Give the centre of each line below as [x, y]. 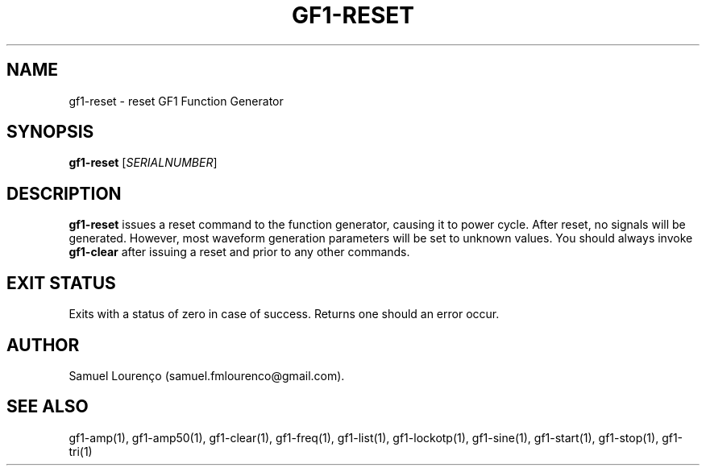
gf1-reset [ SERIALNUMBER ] [143, 163]
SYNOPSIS [50, 132]
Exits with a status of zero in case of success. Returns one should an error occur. [284, 314]
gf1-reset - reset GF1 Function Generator [176, 101]
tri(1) [81, 451]
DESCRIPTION [64, 193]
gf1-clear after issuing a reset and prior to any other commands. [239, 252]
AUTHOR [43, 345]
